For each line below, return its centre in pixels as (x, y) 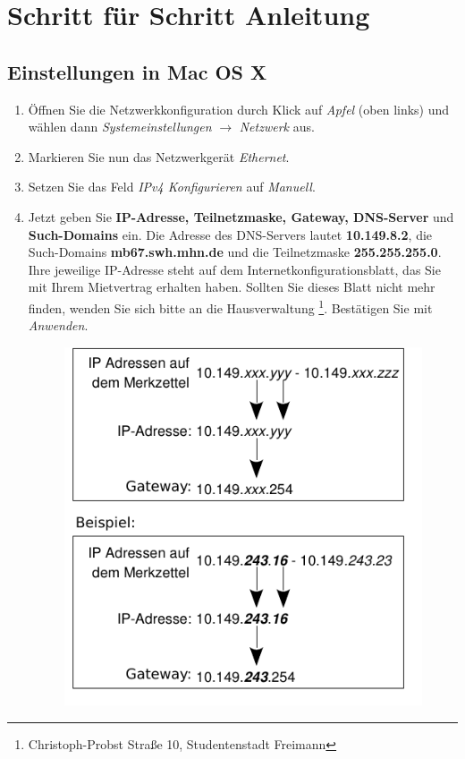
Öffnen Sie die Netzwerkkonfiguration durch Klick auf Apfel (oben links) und (239, 109)
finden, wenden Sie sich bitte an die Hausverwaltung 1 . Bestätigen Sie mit (230, 306)
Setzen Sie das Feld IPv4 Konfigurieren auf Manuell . (172, 187)
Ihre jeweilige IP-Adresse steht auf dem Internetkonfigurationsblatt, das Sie (234, 269)
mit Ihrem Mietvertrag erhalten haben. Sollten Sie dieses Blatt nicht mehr (232, 287)
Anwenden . (58, 325)
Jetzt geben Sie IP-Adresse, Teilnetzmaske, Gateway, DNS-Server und (241, 216)
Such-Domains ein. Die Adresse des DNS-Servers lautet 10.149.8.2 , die (230, 234)
